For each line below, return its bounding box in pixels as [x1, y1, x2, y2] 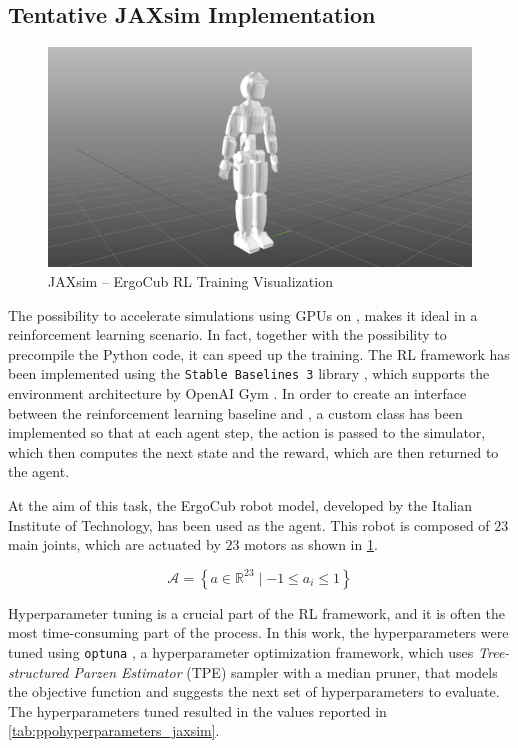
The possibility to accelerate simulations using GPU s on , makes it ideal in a [8, 304, 478, 325]
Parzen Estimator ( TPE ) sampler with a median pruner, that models [73, 661, 498, 682]
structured [8, 661, 69, 682]
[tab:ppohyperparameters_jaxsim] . [8, 720, 220, 741]
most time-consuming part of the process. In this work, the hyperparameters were [8, 622, 509, 643]
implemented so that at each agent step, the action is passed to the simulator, [8, 422, 486, 443]
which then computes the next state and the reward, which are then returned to [8, 441, 499, 462]
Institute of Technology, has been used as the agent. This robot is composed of [8, 514, 490, 535]
